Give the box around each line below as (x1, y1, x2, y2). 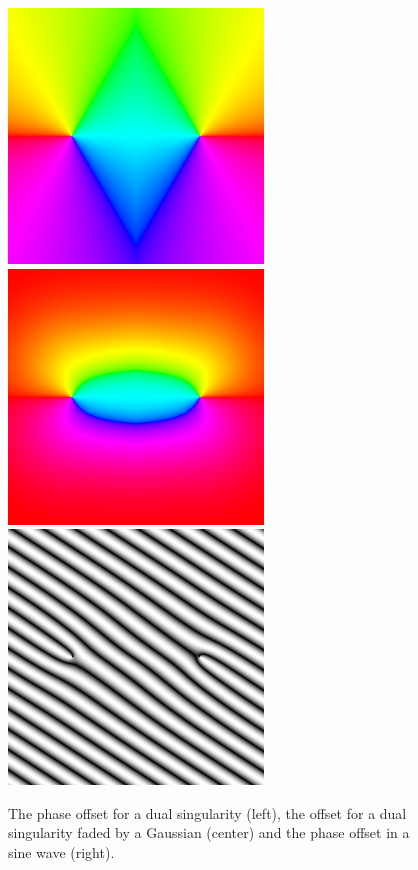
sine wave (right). (8, 841, 115, 862)
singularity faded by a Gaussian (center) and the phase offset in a (8, 822, 410, 843)
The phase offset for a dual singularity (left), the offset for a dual (8, 802, 407, 823)
